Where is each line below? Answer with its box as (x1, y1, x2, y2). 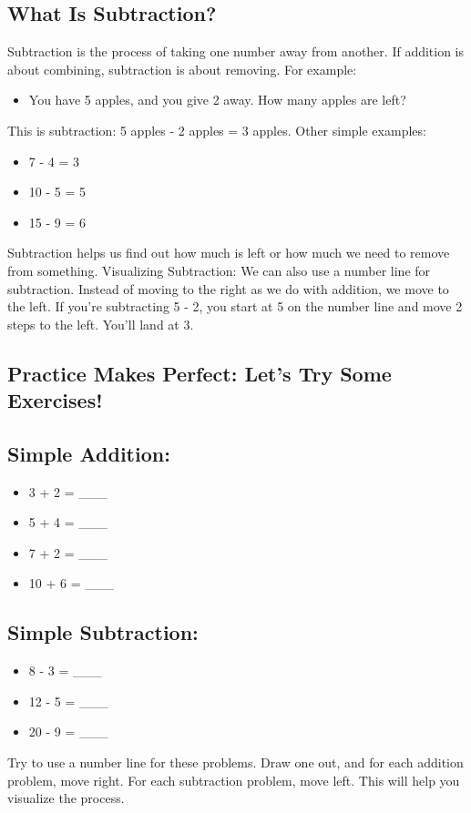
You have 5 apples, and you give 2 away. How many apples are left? (28, 90, 406, 109)
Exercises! (7, 386, 103, 414)
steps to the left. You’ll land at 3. (7, 314, 194, 333)
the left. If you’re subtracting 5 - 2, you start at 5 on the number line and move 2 (7, 297, 463, 316)
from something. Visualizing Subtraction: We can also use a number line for (7, 260, 431, 279)
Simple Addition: (7, 439, 170, 467)
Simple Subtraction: (7, 618, 199, 646)
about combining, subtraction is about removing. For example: (7, 59, 357, 78)
